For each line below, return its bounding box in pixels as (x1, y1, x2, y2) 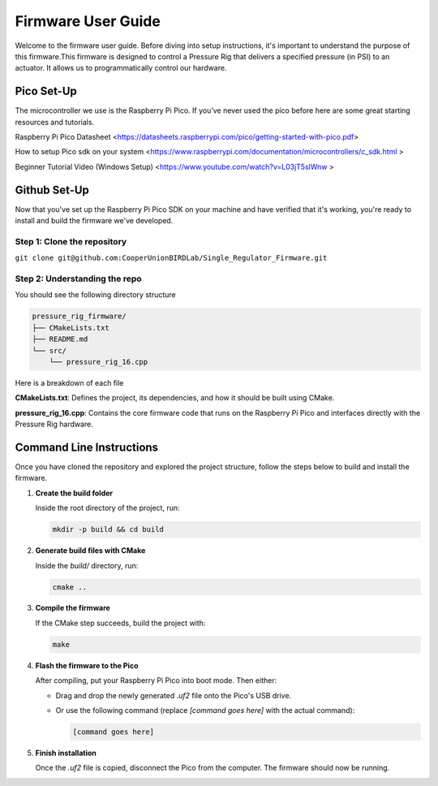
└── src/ (32, 346, 67, 355)
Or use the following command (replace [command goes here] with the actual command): (55, 706, 355, 715)
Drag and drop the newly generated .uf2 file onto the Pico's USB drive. (55, 690, 292, 700)
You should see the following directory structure (15, 290, 176, 300)
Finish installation (35, 748, 97, 758)
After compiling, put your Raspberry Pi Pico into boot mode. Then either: (35, 676, 277, 685)
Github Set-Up (15, 183, 89, 196)
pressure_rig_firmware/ (32, 312, 127, 321)
